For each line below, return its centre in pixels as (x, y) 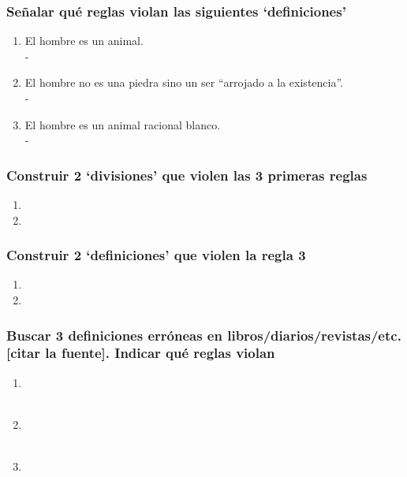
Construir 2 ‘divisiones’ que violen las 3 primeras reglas (187, 175)
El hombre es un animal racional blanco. (123, 124)
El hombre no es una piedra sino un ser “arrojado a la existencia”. (184, 82)
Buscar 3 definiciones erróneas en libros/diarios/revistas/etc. (204, 335)
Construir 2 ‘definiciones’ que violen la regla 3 (156, 255)
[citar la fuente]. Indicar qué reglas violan (141, 353)
